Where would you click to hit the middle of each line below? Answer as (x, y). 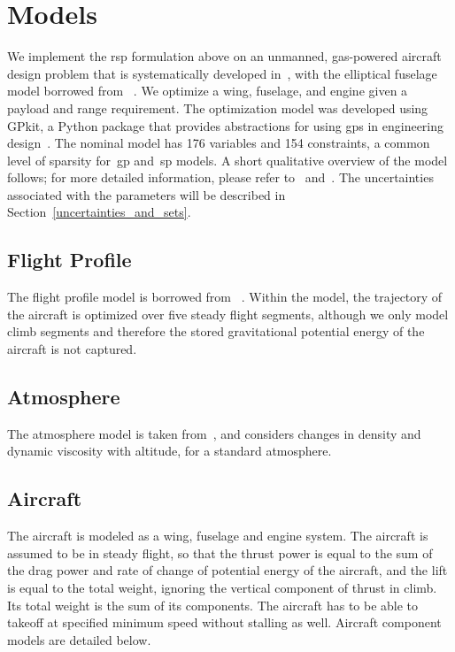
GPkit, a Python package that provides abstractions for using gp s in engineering (226, 125)
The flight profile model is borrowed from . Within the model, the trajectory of (225, 297)
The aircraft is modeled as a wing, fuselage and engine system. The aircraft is (218, 536)
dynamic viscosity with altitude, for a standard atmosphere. (170, 451)
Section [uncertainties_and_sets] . (99, 212)
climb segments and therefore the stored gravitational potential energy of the (216, 331)
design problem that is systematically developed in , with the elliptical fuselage (222, 73)
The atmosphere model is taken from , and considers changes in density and (214, 433)
